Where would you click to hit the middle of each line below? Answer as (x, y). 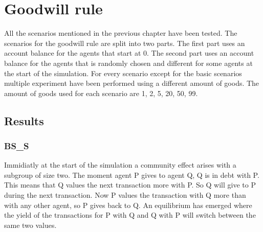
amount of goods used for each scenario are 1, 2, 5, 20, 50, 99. (101, 93)
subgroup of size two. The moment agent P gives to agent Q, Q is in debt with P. (132, 175)
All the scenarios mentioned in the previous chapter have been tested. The (121, 33)
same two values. (30, 225)
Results (24, 120)
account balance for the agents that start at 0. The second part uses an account (129, 53)
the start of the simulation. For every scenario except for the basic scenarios (123, 73)
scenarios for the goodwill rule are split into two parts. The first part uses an (125, 43)
